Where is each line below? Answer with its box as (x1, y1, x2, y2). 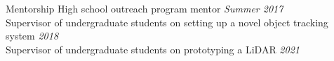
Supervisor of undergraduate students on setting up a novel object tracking (6, 15, 328, 29)
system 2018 (6, 28, 59, 43)
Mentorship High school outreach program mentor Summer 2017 (6, 1, 283, 15)
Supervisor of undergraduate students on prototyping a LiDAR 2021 (6, 42, 300, 56)
